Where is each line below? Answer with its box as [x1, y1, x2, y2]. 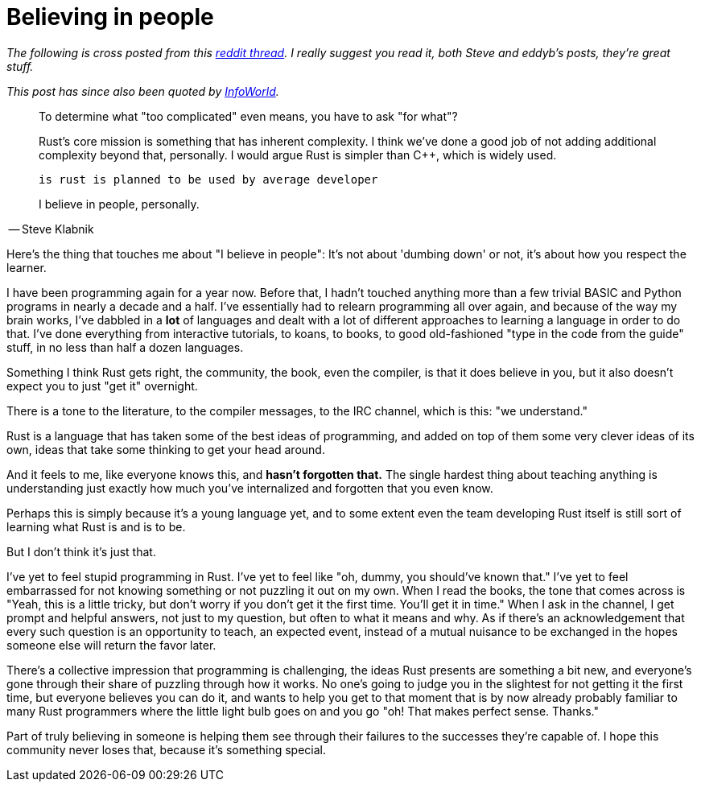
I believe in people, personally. [39, 196, 200, 211]
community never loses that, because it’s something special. [6, 742, 327, 757]
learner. [6, 260, 47, 274]
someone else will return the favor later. [6, 637, 216, 652]
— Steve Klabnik [8, 221, 94, 236]
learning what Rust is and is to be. [6, 519, 186, 534]
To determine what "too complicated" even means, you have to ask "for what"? [39, 109, 458, 123]
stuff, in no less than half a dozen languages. [6, 340, 244, 354]
